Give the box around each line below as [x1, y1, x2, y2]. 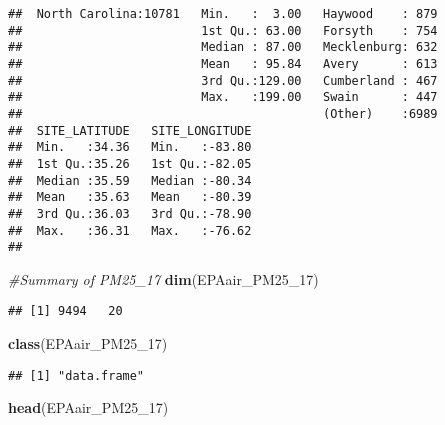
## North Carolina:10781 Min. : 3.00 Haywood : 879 [8, 7, 438, 21]
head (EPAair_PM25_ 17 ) [8, 397, 169, 418]
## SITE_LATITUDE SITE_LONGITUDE [8, 123, 252, 138]
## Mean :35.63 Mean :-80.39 [8, 190, 252, 205]
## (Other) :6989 [8, 106, 438, 121]
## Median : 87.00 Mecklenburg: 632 [8, 40, 438, 55]
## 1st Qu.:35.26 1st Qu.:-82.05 [8, 156, 252, 171]
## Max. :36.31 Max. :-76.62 [8, 223, 252, 238]
